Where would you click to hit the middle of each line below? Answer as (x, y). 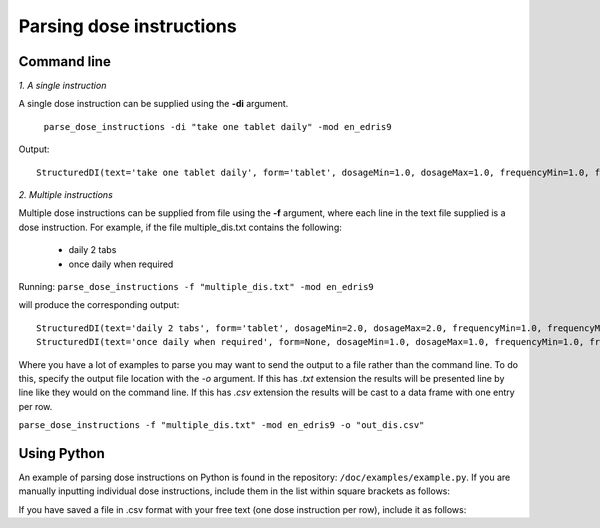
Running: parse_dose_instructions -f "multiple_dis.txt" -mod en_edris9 (196, 286)
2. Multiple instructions (66, 195)
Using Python (61, 453)
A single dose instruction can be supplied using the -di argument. (153, 104)
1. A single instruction (62, 86)
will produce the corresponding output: (99, 305)
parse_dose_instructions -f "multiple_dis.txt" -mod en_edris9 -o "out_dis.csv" (221, 425)
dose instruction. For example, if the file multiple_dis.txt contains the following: (180, 227)
